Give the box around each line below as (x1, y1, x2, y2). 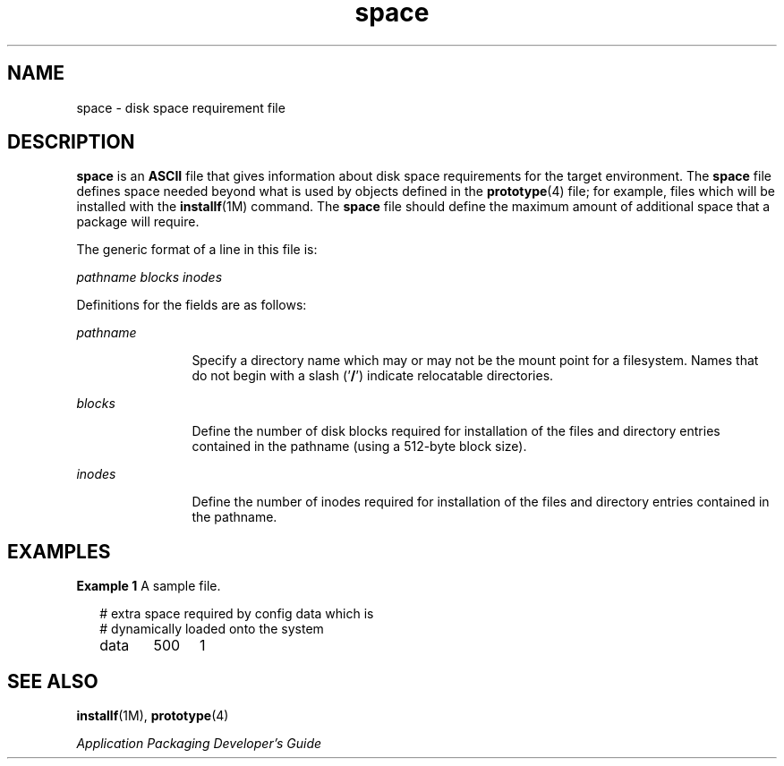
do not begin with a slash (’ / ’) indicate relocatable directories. (192, 368, 554, 384)
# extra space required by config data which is (99, 606, 374, 622)
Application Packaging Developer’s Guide (76, 736, 322, 752)
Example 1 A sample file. (76, 578, 221, 594)
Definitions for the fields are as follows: (76, 297, 307, 313)
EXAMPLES (7, 540, 111, 563)
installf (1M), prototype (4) (76, 708, 229, 724)
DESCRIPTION (7, 131, 135, 154)
